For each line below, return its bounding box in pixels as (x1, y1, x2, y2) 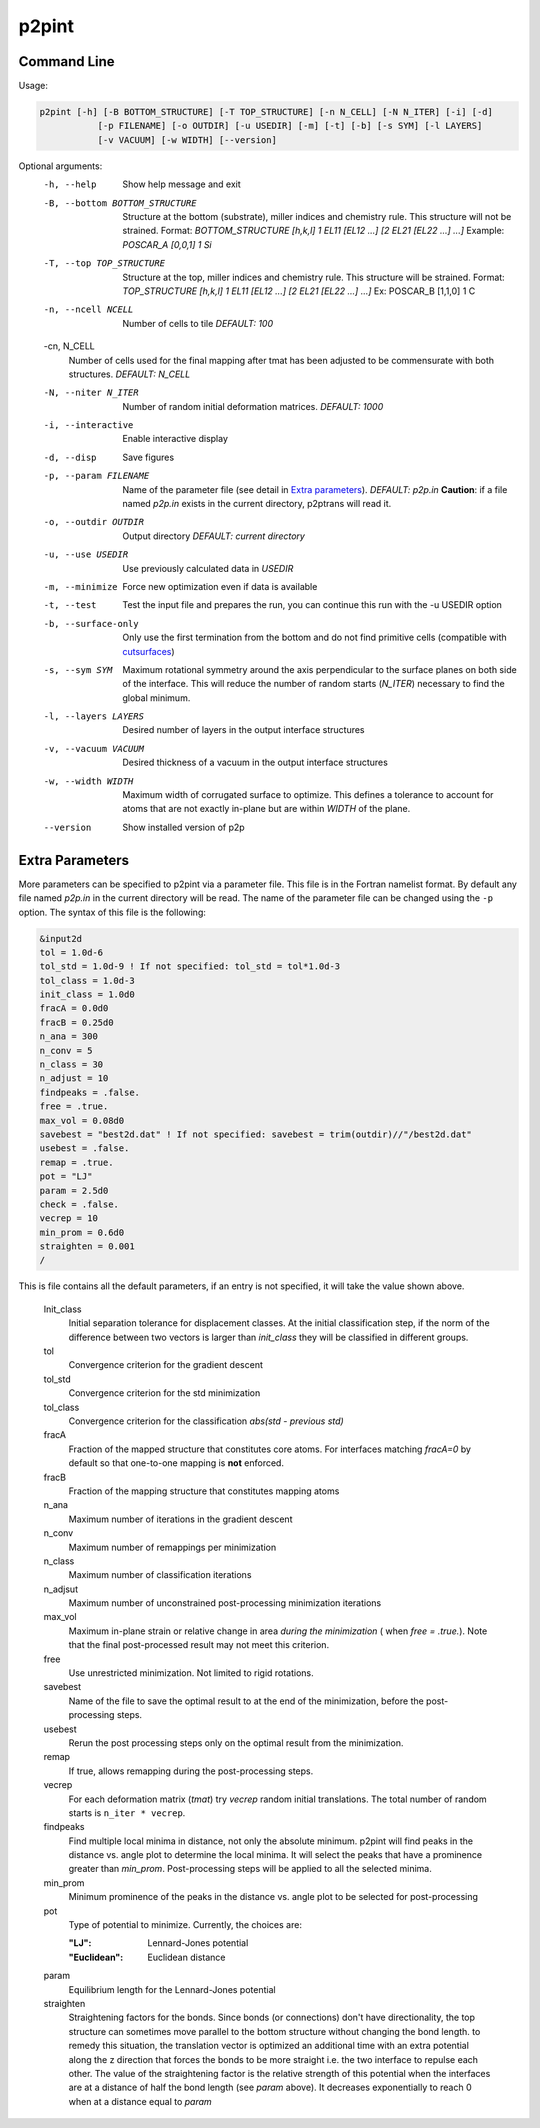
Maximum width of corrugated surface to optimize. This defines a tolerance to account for (122, 789, 494, 801)
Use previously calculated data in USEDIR (122, 562, 294, 574)
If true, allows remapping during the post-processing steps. (68, 1765, 314, 1777)
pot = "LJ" (39, 1171, 93, 1182)
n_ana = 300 (39, 1031, 99, 1042)
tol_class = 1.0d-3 (39, 975, 135, 986)
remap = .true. (39, 1156, 114, 1168)
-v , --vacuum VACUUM (43, 743, 145, 754)
